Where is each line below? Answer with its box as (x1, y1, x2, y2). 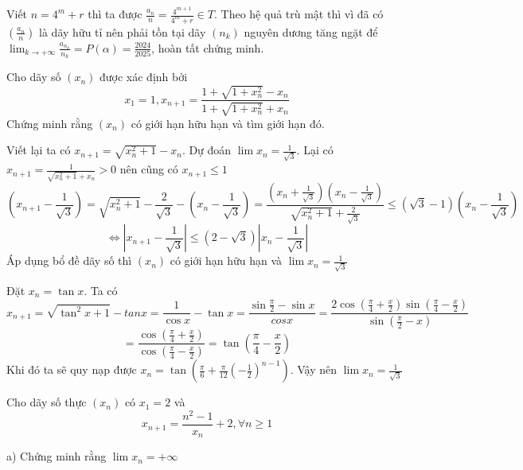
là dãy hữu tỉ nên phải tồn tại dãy (39, 23, 206, 40)
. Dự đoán (181, 142, 232, 158)
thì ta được (88, 6, 142, 22)
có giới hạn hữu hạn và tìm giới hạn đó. (131, 115, 325, 131)
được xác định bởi (100, 68, 188, 85)
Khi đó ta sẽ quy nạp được (6, 361, 137, 378)
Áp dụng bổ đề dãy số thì (6, 252, 132, 269)
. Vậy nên (290, 361, 338, 378)
